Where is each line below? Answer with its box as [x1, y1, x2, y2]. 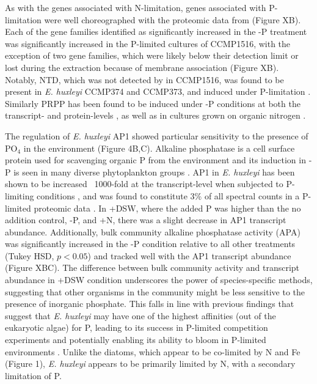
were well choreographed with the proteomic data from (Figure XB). [44, 13, 301, 26]
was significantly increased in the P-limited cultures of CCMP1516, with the [5, 37, 291, 50]
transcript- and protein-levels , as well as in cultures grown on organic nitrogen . [5, 109, 306, 122]
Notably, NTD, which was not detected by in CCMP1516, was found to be [5, 73, 284, 86]
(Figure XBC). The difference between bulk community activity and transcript [5, 261, 300, 274]
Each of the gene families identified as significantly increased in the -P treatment [5, 25, 307, 38]
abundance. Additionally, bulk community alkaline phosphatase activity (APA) [5, 225, 301, 238]
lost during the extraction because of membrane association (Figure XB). [5, 61, 279, 73]
